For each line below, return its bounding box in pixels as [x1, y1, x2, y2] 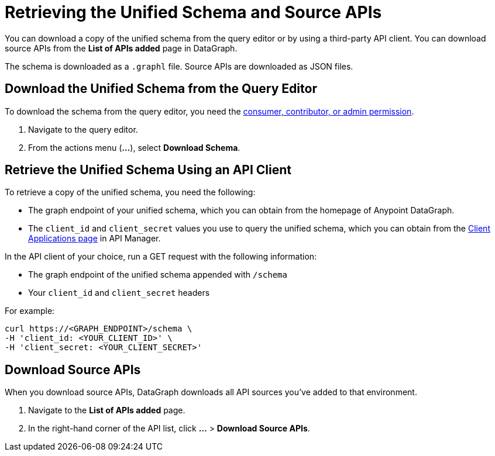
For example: [5, 306, 55, 316]
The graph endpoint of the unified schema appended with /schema [28, 270, 287, 280]
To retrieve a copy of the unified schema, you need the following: [5, 187, 256, 198]
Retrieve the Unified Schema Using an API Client [5, 163, 292, 178]
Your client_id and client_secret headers [28, 288, 210, 298]
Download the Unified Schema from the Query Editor [5, 81, 317, 96]
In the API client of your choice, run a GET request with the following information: [5, 251, 317, 262]
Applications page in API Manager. [28, 233, 161, 244]
